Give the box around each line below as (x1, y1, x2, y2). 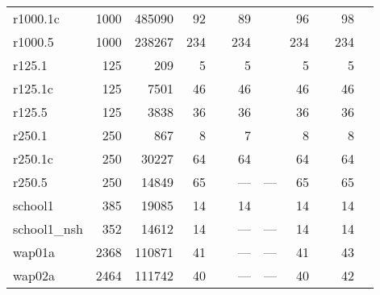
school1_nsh (13, 219, 83, 238)
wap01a (13, 243, 56, 261)
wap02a (13, 266, 56, 285)
